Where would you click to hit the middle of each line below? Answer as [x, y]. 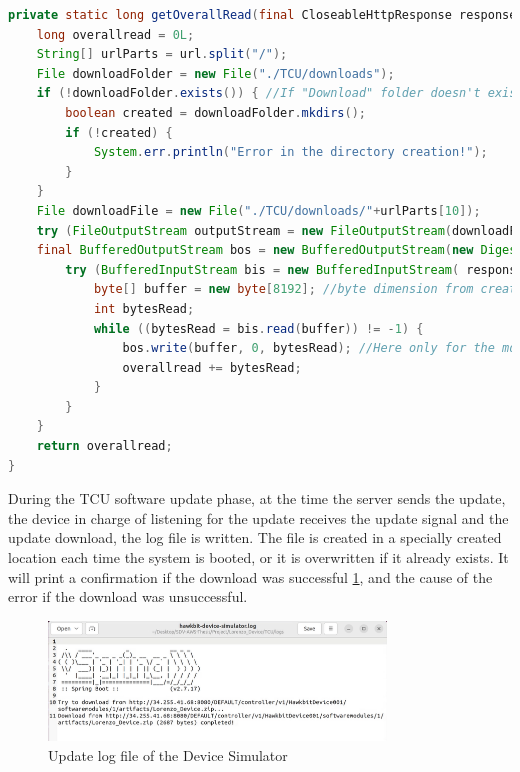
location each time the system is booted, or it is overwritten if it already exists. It [258, 557]
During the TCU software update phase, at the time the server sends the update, [257, 498]
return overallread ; [104, 446]
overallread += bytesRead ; [212, 367]
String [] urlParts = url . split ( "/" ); [162, 54]
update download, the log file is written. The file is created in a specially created [255, 537]
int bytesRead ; [144, 308]
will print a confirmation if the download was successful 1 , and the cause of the [250, 576]
